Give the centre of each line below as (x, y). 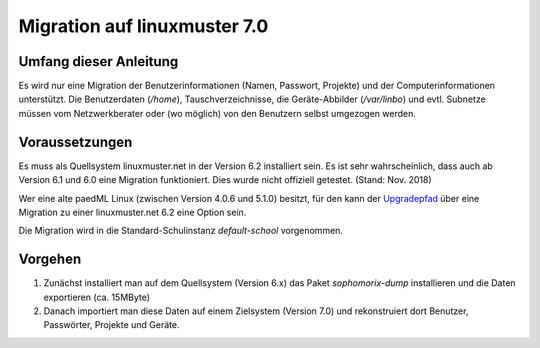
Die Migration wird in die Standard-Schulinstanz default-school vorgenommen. (181, 231)
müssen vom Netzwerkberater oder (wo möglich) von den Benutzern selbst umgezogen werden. (217, 113)
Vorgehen (50, 259)
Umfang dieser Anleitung (98, 61)
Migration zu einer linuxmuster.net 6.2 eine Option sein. (132, 212)
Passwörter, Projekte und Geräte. (111, 325)
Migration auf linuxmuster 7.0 (143, 26)
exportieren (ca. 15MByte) (96, 297)
